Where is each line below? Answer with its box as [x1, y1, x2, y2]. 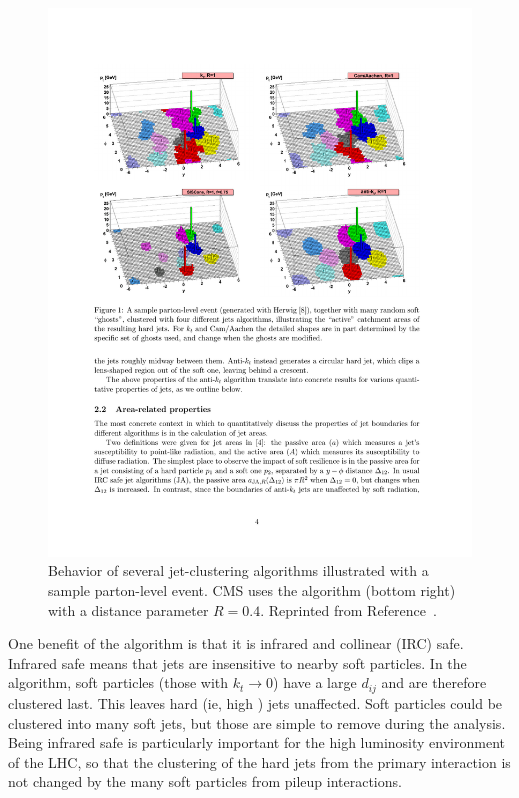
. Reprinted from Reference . [260, 599, 437, 620]
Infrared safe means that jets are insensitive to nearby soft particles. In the [8, 652, 467, 673]
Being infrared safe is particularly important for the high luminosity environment [8, 732, 505, 753]
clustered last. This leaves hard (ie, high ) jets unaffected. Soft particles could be [8, 692, 503, 713]
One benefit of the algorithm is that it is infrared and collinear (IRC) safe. [8, 633, 464, 654]
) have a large [273, 672, 357, 693]
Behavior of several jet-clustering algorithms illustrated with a [48, 560, 429, 581]
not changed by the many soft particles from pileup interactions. [8, 771, 402, 792]
